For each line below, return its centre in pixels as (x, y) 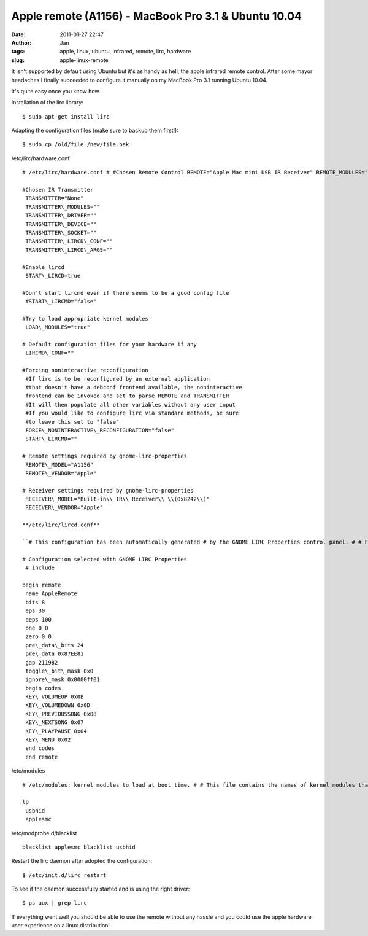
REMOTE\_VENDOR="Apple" (61, 473)
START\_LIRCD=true (53, 275)
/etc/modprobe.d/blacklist (44, 833)
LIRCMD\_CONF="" (50, 353)
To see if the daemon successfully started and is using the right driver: (101, 889)
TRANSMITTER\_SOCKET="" (61, 232)
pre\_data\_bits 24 (55, 645)
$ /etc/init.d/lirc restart (64, 875)
